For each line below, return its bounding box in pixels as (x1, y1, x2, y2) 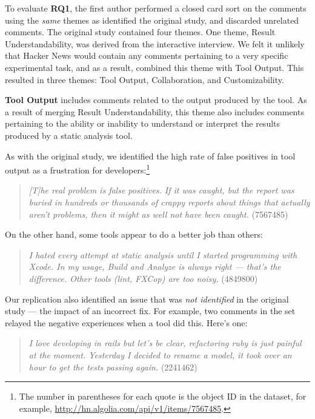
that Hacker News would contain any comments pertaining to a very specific (5, 49, 288, 62)
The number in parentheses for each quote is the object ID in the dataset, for (19, 390, 307, 403)
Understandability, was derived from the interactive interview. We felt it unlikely (5, 37, 305, 50)
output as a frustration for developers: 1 (5, 162, 150, 176)
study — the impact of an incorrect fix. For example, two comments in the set (5, 304, 296, 317)
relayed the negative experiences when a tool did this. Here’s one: (5, 316, 248, 329)
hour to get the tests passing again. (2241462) (28, 360, 197, 373)
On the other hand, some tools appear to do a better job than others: (5, 228, 263, 241)
